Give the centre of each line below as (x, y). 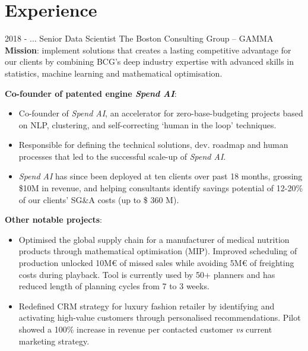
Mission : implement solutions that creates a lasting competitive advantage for (148, 50)
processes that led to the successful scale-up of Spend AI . (122, 156)
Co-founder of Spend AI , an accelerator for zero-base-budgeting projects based (161, 113)
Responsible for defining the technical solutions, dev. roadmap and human (153, 145)
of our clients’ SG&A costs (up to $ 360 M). (99, 199)
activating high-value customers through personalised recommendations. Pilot (160, 317)
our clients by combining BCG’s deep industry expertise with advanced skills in (149, 61)
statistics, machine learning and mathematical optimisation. (114, 73)
